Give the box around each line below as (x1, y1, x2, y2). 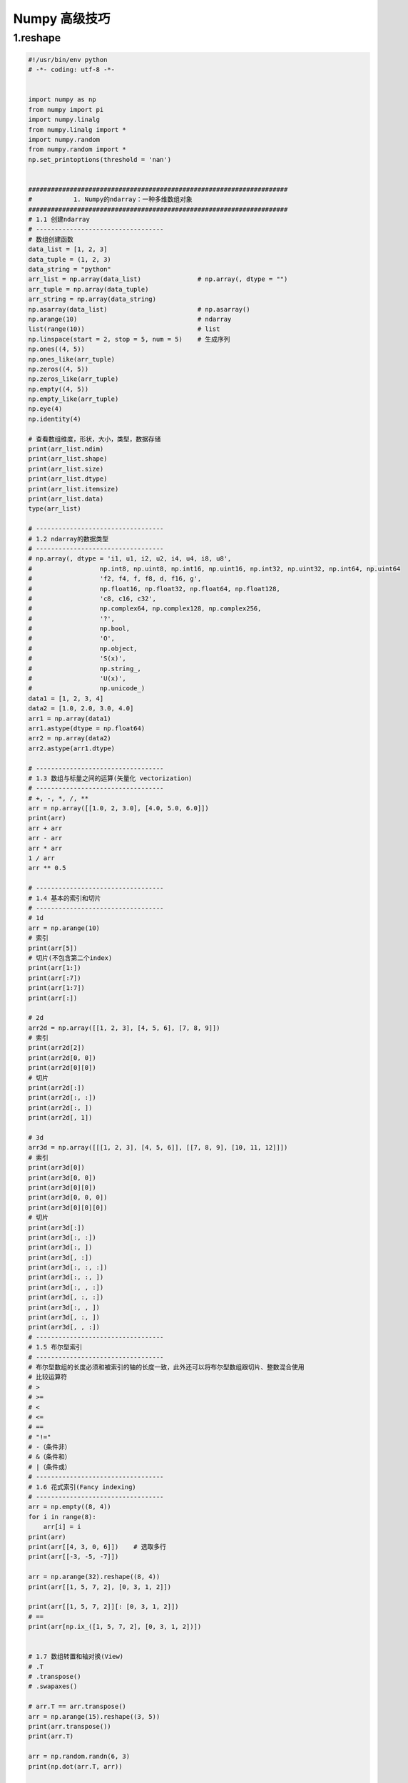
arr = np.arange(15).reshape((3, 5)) (28, 1712, 160, 1720)
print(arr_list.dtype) (28, 475, 108, 483)
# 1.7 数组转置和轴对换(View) (28, 1652, 124, 1661)
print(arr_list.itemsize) (28, 485, 119, 493)
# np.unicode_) (28, 685, 146, 693)
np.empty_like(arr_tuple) (28, 395, 119, 403)
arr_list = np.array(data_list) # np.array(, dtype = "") (28, 275, 288, 283)
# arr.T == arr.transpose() (28, 1702, 126, 1711)
